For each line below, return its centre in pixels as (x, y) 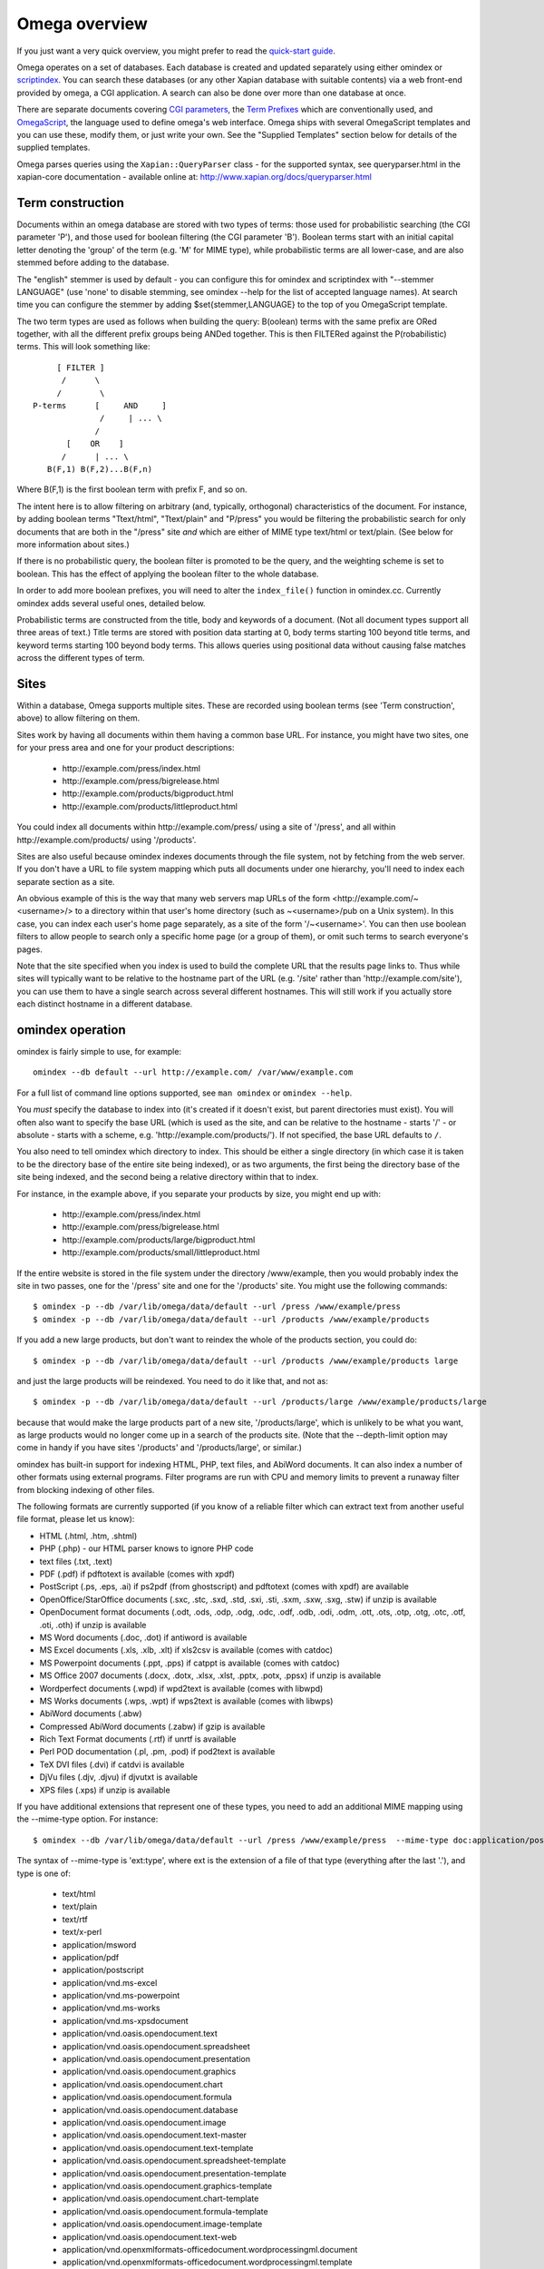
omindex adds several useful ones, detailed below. (111, 603)
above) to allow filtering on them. (78, 718)
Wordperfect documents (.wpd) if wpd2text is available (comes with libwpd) (181, 1688)
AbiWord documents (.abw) (91, 1714)
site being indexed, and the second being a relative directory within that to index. (168, 1177)
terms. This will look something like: (83, 347)
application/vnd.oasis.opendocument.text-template (158, 2147)
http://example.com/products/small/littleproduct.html (161, 1252)
